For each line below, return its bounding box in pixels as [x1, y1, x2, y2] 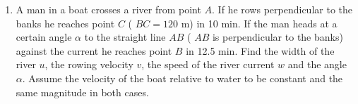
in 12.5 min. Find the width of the [186, 43, 335, 58]
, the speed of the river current [141, 57, 275, 72]
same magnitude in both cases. [16, 84, 149, 99]
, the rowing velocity [44, 57, 133, 72]
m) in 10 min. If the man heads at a [181, 15, 338, 30]
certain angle [16, 30, 72, 44]
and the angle [287, 57, 347, 72]
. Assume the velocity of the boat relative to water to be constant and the [22, 70, 343, 85]
